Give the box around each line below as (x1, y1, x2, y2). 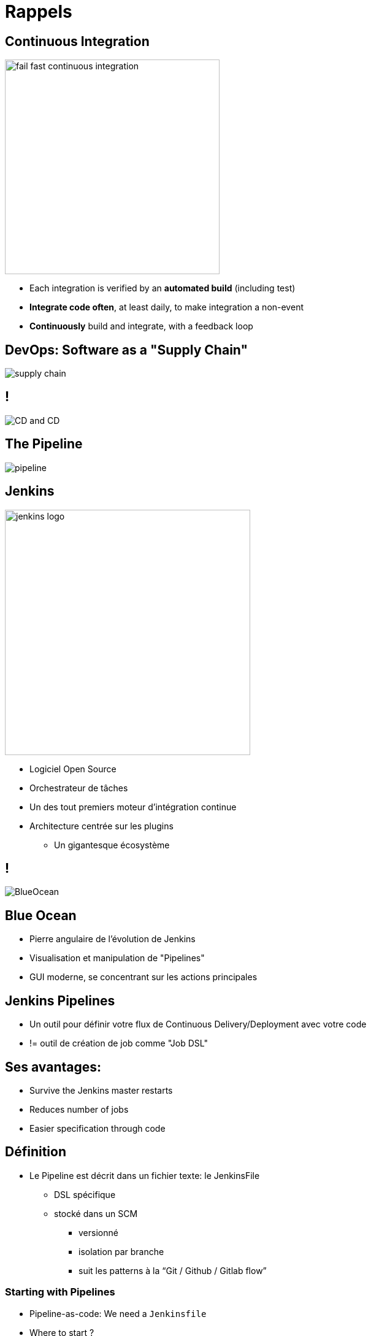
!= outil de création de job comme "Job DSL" (29, 1038, 208, 1049)
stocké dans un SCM (54, 1208, 138, 1219)
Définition (5, 1144, 66, 1160)
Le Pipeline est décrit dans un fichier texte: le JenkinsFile (29, 1170, 260, 1181)
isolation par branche (78, 1246, 164, 1257)
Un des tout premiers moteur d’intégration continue (29, 801, 237, 812)
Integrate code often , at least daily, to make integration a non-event (29, 302, 304, 313)
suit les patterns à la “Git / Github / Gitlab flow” (78, 1265, 267, 1276)
